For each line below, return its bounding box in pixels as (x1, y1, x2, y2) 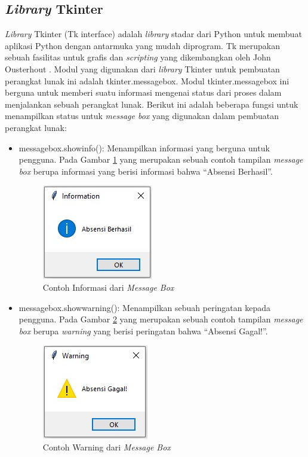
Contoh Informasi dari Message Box (42, 281, 174, 293)
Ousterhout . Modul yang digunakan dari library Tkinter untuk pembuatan (5, 62, 280, 75)
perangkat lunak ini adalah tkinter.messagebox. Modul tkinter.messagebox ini (5, 74, 289, 87)
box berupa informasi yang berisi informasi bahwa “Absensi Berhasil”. (19, 164, 273, 177)
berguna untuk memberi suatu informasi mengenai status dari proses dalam (5, 86, 282, 99)
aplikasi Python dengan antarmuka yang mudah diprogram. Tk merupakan (5, 39, 280, 51)
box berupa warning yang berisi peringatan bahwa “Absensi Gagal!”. (19, 324, 268, 337)
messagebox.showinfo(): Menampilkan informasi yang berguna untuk (19, 141, 270, 154)
